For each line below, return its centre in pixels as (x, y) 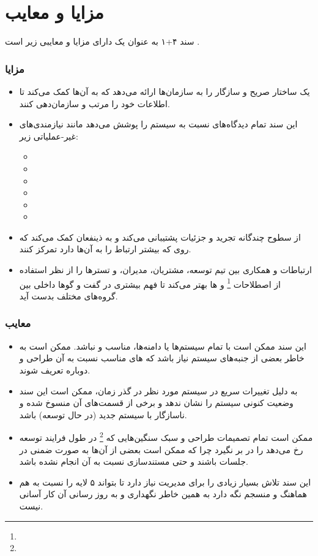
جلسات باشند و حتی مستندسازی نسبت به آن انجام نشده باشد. (134, 461)
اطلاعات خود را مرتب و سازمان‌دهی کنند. (94, 103)
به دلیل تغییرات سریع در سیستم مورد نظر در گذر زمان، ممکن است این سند (158, 390)
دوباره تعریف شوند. (55, 370)
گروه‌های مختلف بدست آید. (68, 295)
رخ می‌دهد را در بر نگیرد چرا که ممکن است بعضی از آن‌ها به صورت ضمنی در (161, 449)
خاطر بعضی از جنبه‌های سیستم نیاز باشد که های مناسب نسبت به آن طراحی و (162, 358)
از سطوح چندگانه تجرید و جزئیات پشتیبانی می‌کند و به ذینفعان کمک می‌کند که (160, 237)
